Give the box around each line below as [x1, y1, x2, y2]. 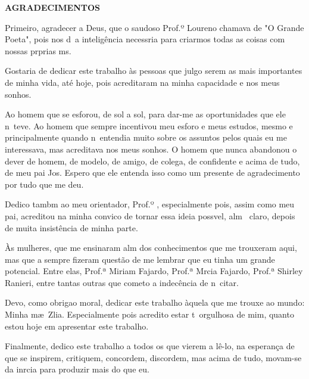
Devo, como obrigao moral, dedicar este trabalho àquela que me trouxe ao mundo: [5, 296, 305, 309]
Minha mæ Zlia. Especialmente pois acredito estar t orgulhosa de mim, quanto [5, 308, 294, 321]
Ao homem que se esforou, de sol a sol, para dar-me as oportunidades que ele [5, 108, 286, 120]
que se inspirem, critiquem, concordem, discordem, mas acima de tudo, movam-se [5, 351, 302, 364]
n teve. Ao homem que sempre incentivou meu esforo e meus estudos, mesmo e [5, 119, 293, 132]
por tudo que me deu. [5, 178, 84, 190]
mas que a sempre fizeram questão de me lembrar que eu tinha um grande [5, 253, 275, 265]
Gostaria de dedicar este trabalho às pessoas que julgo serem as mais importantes [5, 64, 302, 77]
